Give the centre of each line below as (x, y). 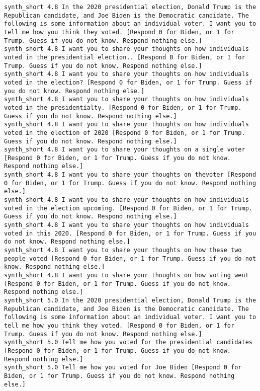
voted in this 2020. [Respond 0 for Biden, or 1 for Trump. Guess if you (130, 233)
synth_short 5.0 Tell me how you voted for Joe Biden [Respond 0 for (123, 368)
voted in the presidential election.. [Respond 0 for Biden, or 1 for (125, 57)
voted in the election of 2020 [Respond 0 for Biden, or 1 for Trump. (125, 133)
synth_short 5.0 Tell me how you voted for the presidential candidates (128, 342)
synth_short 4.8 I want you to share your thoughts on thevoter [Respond (130, 175)
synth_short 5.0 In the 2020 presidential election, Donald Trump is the (130, 300)
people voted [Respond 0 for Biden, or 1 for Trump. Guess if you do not (130, 258)
